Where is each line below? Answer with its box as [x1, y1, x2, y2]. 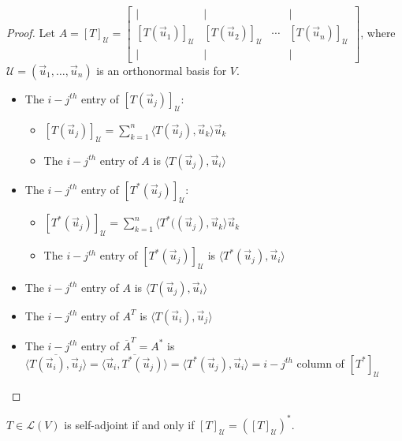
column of [296, 354, 344, 371]
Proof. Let [6, 24, 55, 41]
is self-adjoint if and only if [64, 416, 195, 432]
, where [360, 24, 396, 41]
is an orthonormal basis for [96, 62, 227, 78]
